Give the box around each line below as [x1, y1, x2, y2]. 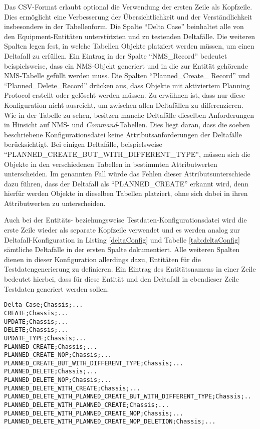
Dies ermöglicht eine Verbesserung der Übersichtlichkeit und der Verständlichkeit [4, 11, 252, 22]
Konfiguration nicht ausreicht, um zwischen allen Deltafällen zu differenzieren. [4, 99, 243, 110]
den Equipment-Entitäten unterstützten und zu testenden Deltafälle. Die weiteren [4, 31, 255, 41]
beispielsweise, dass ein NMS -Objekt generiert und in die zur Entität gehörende [4, 60, 248, 71]
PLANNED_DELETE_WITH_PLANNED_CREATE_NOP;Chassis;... [4, 409, 183, 417]
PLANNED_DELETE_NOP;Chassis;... [4, 376, 112, 384]
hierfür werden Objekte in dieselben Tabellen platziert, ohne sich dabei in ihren [4, 188, 248, 198]
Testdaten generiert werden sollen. [4, 283, 109, 294]
